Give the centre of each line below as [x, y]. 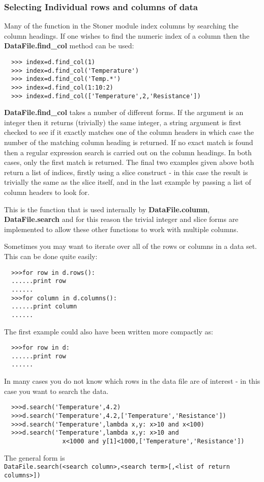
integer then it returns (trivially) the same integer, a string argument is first [123, 122]
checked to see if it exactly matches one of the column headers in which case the [129, 132]
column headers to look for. [47, 192]
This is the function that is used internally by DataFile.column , [107, 209]
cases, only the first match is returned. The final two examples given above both [129, 162]
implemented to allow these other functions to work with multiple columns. [121, 229]
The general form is [35, 457]
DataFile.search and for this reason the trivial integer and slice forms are [121, 219]
